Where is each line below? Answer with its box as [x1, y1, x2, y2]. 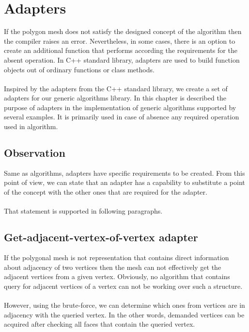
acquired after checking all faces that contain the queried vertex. [4, 319, 195, 329]
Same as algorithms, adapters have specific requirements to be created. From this [4, 167, 245, 178]
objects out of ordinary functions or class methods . [4, 64, 155, 74]
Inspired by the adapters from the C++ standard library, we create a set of [4, 83, 228, 93]
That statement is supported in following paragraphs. [4, 206, 163, 216]
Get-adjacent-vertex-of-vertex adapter [4, 230, 198, 245]
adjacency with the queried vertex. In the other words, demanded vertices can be [4, 309, 245, 319]
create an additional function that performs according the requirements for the [4, 45, 237, 55]
